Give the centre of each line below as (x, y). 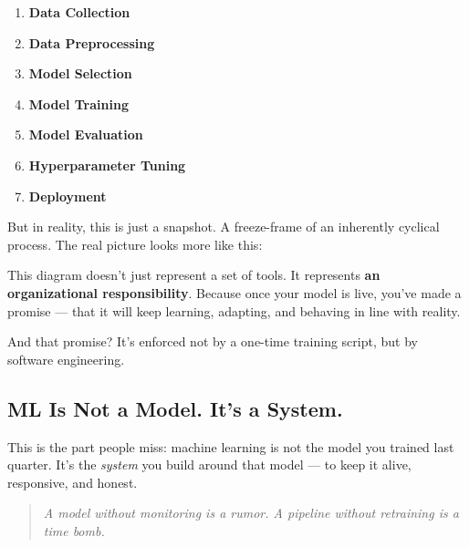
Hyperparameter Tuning (107, 165)
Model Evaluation (86, 134)
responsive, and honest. (73, 482)
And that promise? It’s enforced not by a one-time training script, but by (213, 341)
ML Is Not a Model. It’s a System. (175, 408)
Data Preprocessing (92, 42)
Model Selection (80, 73)
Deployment (68, 196)
